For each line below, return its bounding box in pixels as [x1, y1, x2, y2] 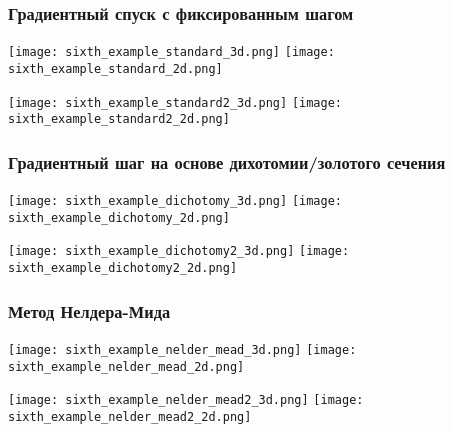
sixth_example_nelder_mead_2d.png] [8, 359, 245, 374]
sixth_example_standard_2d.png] [8, 61, 223, 76]
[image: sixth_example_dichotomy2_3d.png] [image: [8, 244, 350, 259]
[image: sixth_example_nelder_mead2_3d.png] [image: [8, 393, 364, 408]
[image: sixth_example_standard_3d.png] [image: [8, 45, 335, 60]
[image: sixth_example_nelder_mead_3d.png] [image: [8, 342, 357, 357]
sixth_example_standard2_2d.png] [8, 112, 230, 127]
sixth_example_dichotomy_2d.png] [8, 210, 230, 225]
